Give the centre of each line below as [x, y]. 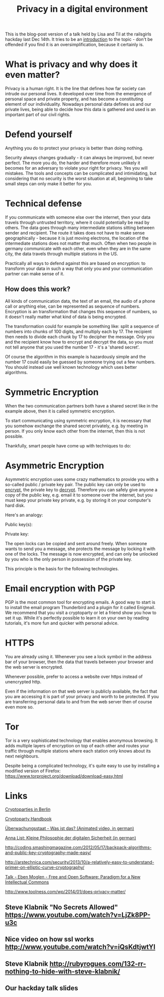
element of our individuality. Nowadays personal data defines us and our [78, 104]
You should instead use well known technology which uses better [71, 367]
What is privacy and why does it [71, 64]
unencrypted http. [23, 681]
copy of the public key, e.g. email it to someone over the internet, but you [79, 495]
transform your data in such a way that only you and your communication [79, 268]
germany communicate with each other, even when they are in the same [78, 249]
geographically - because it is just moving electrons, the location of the [77, 238]
